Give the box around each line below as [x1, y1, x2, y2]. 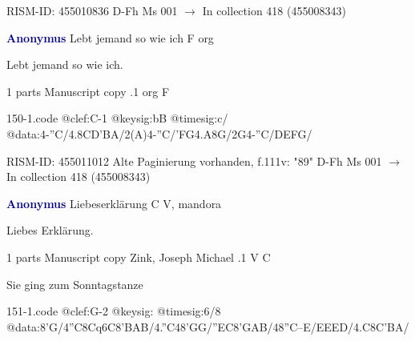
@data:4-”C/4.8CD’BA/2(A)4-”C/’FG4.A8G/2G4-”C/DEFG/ [6, 125, 312, 142]
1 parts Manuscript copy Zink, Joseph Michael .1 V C [6, 248, 271, 265]
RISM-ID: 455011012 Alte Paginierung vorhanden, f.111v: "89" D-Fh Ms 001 [6, 152, 382, 169]
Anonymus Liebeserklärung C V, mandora [6, 195, 222, 211]
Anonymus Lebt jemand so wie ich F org [6, 29, 214, 46]
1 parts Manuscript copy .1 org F [6, 82, 170, 99]
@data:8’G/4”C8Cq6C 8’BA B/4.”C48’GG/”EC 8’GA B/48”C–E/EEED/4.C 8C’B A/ [6, 318, 409, 335]
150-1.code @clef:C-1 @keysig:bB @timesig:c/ [6, 110, 228, 126]
